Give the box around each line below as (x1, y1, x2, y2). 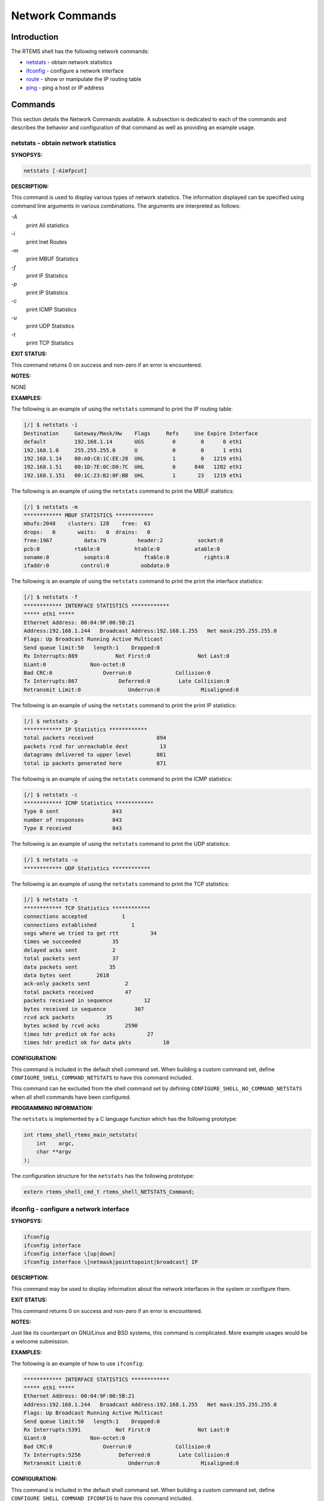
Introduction (11, 32, 59, 42)
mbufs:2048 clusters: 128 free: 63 (23, 520, 151, 527)
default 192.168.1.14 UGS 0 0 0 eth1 (23, 438, 242, 445)
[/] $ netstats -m (23, 503, 78, 510)
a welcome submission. (11, 1338, 70, 1345)
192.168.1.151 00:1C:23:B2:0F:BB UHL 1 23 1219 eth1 (23, 472, 242, 479)
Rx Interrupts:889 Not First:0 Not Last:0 (23, 653, 230, 660)
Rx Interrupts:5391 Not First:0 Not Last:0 (23, 1426, 230, 1433)
